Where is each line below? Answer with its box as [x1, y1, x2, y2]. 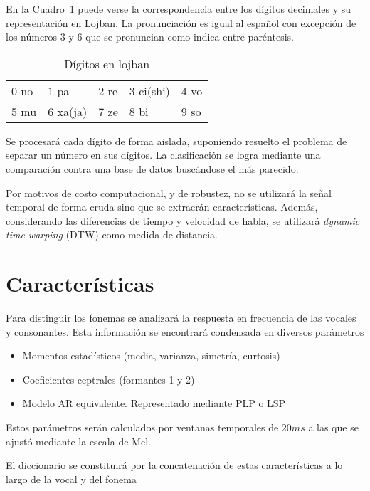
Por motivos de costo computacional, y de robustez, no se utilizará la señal [6, 185, 332, 200]
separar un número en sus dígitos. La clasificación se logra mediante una [6, 147, 321, 162]
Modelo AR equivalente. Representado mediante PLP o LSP [22, 396, 286, 411]
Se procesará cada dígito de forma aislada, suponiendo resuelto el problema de [6, 133, 347, 148]
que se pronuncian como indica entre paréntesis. [85, 29, 294, 44]
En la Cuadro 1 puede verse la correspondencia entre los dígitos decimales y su [6, 1, 351, 16]
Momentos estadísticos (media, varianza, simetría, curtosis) [22, 348, 280, 363]
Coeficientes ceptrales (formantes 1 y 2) [22, 371, 195, 386]
